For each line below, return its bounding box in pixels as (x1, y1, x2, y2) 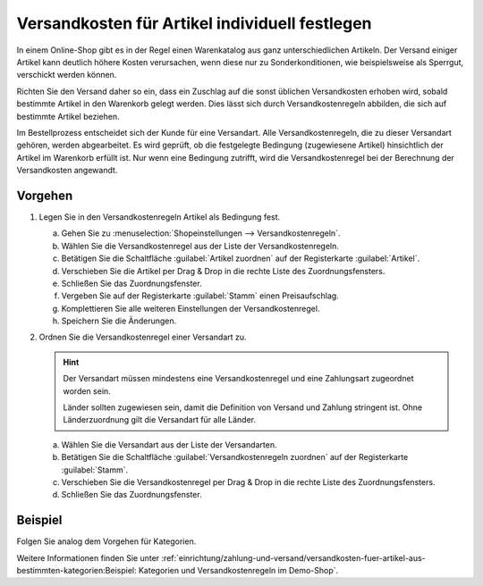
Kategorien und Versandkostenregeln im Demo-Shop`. (138, 565, 339, 576)
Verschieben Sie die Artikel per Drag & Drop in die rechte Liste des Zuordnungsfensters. (61, 265, 386, 276)
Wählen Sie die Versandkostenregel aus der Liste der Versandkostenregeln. (61, 240, 340, 251)
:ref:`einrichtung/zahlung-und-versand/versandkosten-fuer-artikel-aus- (161, 552, 427, 563)
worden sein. (63, 385, 111, 397)
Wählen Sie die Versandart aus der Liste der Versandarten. (61, 439, 277, 450)
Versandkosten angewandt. (16, 165, 118, 176)
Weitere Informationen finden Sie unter (16, 552, 160, 563)
